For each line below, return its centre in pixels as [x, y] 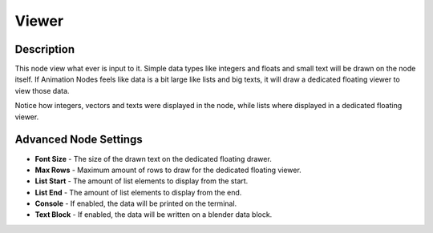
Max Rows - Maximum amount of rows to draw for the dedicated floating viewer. [168, 170]
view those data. [42, 90]
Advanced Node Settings [79, 140]
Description [45, 49]
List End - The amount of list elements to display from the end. [138, 192]
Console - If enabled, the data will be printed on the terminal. [136, 203]
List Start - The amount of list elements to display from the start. [142, 181]
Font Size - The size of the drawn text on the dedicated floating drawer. [153, 159]
